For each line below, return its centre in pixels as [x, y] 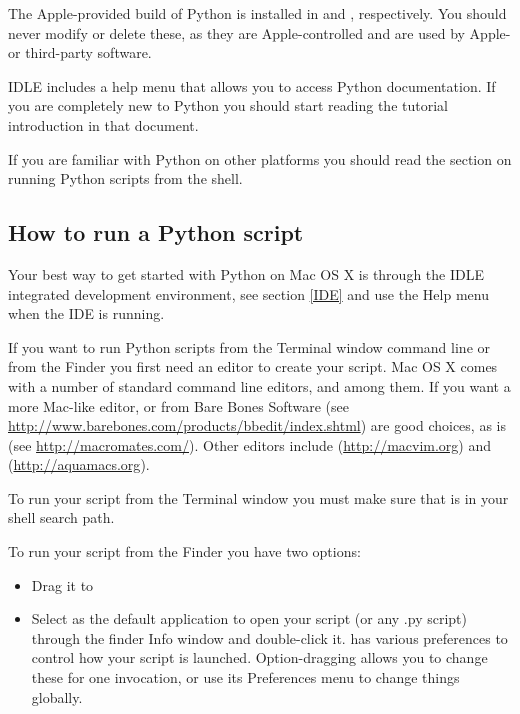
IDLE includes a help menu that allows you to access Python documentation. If [252, 85]
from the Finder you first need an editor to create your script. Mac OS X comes [253, 366]
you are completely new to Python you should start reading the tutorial [228, 105]
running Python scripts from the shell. [125, 178]
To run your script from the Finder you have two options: [184, 551]
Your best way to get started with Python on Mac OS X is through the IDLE [246, 273]
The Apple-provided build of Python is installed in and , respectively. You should [257, 13]
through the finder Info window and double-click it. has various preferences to [269, 637]
